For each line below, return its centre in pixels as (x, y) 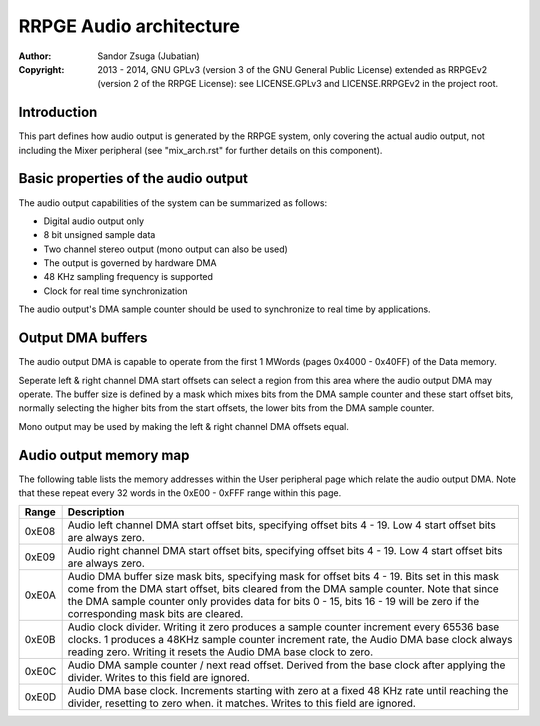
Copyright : (41, 69)
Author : (35, 56)
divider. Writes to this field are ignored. (158, 678)
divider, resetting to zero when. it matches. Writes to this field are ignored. (242, 703)
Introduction (58, 112)
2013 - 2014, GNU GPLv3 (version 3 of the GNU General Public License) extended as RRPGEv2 (292, 69)
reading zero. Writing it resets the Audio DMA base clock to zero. (220, 652)
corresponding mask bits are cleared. (155, 614)
